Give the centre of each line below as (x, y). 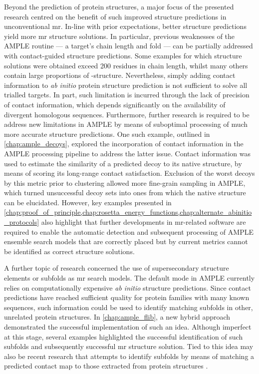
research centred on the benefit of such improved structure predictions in (115, 16)
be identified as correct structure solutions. (69, 251)
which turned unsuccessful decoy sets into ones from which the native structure (125, 192)
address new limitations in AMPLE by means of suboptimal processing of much (126, 124)
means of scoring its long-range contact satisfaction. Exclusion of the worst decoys (129, 173)
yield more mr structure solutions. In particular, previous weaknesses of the (120, 36)
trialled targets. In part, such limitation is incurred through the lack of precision (127, 95)
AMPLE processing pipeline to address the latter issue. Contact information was (128, 153)
